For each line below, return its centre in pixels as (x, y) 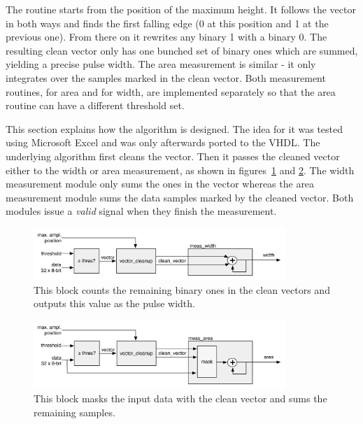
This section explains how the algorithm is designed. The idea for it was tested (175, 128)
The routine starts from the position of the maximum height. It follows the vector (181, 9)
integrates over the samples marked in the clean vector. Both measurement (166, 77)
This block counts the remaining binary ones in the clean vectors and (182, 289)
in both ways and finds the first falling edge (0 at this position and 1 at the (167, 23)
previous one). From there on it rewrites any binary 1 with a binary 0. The (166, 37)
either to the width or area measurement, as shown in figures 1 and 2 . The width (180, 170)
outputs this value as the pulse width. (114, 303)
